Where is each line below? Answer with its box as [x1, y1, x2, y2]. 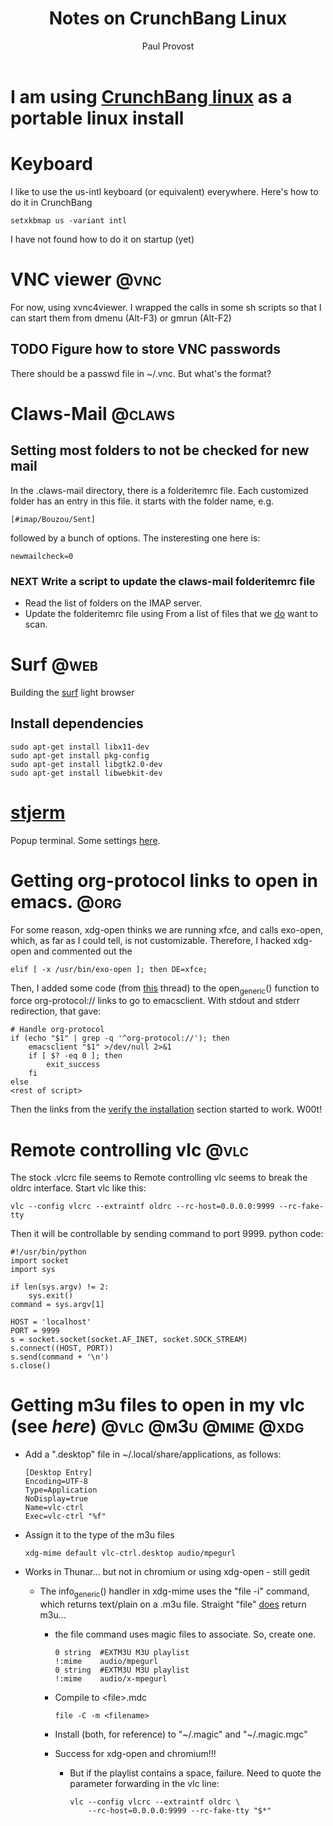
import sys [10, 1265, 56, 1275]
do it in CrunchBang [10, 196, 93, 208]
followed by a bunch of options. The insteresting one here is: [10, 532, 261, 544]
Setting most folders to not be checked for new [10, 442, 310, 459]
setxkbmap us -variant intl [10, 215, 128, 226]
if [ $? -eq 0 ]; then [28, 1051, 123, 1061]
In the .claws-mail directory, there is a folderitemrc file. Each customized [10, 484, 309, 496]
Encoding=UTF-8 [24, 1477, 89, 1487]
